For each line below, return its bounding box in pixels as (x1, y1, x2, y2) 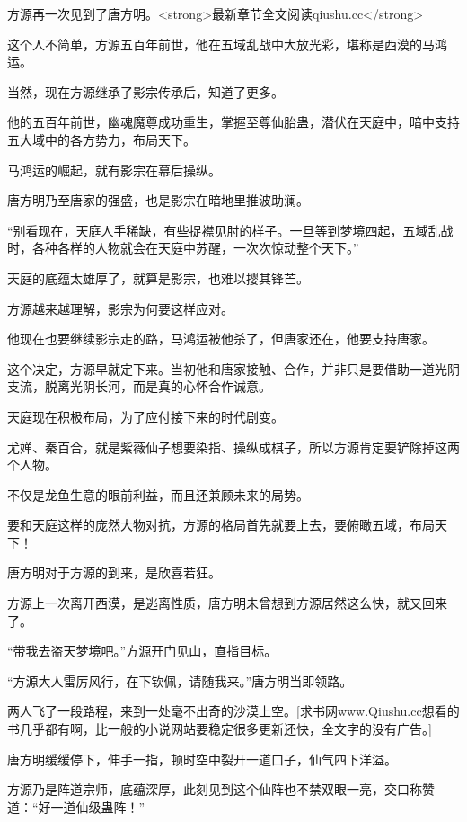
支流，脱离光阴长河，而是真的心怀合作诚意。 (7, 377, 271, 396)
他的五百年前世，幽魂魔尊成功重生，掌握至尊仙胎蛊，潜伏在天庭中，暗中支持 (7, 112, 460, 131)
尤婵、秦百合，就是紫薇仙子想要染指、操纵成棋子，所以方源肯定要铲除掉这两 (7, 437, 460, 456)
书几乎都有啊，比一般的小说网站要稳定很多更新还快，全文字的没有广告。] (7, 719, 432, 738)
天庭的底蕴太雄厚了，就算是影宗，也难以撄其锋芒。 (7, 268, 309, 287)
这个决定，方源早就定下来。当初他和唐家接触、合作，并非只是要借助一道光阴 (7, 359, 460, 378)
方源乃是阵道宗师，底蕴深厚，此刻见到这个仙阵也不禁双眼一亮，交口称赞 (7, 780, 435, 799)
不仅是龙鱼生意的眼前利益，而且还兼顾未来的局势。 (7, 485, 309, 504)
